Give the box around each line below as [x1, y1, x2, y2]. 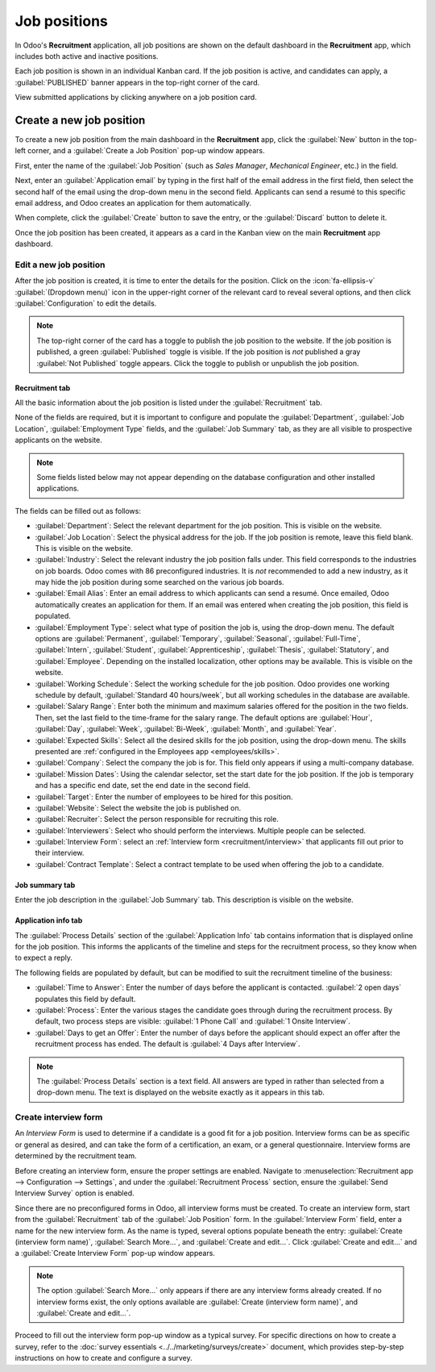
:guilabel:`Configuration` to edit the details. [14, 298, 157, 308]
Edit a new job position [14, 259, 106, 270]
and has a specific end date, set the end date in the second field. [35, 781, 251, 790]
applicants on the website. [14, 436, 102, 445]
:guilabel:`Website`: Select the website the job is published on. [35, 803, 242, 812]
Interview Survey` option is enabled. [14, 1188, 135, 1198]
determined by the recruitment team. [14, 1151, 137, 1161]
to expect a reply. [14, 953, 72, 963]
